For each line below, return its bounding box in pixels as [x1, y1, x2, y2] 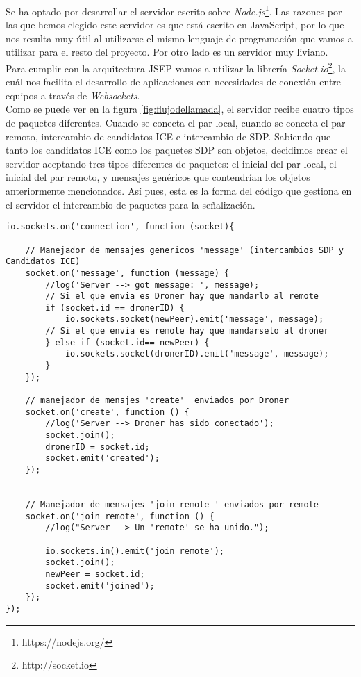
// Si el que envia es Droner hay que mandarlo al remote [45, 291, 319, 302]
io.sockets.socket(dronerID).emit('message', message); [65, 349, 329, 359]
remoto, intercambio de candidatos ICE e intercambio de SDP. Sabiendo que [6, 129, 331, 143]
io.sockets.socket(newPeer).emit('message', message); [65, 314, 324, 325]
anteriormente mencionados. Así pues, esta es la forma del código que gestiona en [6, 183, 352, 198]
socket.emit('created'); [45, 453, 160, 464]
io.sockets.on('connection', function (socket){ [6, 222, 235, 232]
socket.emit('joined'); [45, 580, 155, 591]
